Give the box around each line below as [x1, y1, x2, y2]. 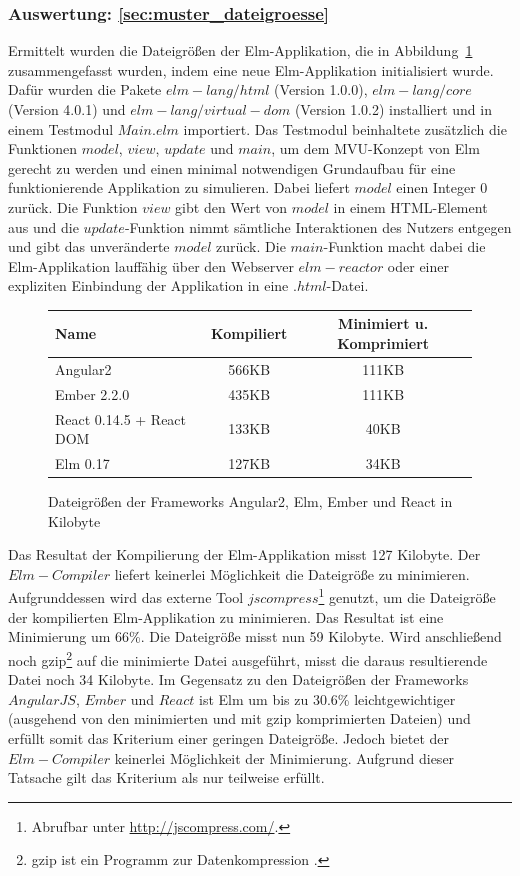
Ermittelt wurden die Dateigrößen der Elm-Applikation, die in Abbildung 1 [8, 40, 473, 61]
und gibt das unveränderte [8, 236, 170, 257]
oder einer [387, 255, 450, 276]
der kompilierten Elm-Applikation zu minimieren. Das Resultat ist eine [8, 606, 444, 627]
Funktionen [8, 138, 78, 159]
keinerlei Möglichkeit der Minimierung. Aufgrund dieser [114, 747, 455, 768]
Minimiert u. [338, 313, 429, 334]
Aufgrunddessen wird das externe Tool [8, 587, 244, 608]
